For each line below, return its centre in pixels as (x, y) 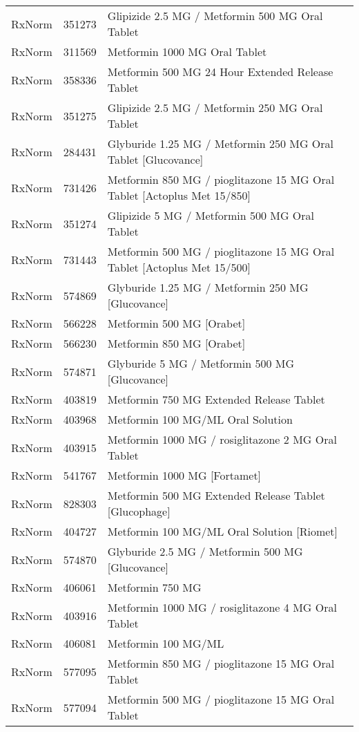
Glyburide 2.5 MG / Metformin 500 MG (205, 551)
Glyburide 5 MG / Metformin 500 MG (201, 363)
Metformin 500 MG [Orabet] (176, 323)
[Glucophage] (139, 511)
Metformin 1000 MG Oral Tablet (187, 51)
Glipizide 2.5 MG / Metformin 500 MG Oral (215, 16)
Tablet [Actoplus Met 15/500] (179, 267)
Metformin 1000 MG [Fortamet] (184, 475)
